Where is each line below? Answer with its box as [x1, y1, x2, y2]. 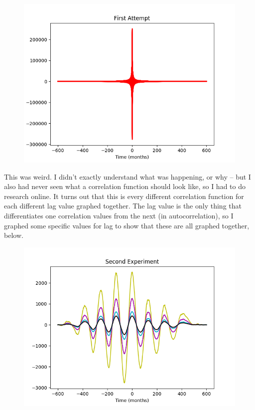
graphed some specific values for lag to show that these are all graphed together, [4, 220, 250, 230]
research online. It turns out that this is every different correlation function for [4, 191, 244, 201]
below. [4, 230, 23, 240]
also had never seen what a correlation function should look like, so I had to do [4, 181, 246, 192]
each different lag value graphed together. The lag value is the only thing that [4, 201, 242, 211]
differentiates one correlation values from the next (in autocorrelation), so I [4, 210, 234, 220]
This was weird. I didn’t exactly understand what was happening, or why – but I [4, 171, 251, 182]
